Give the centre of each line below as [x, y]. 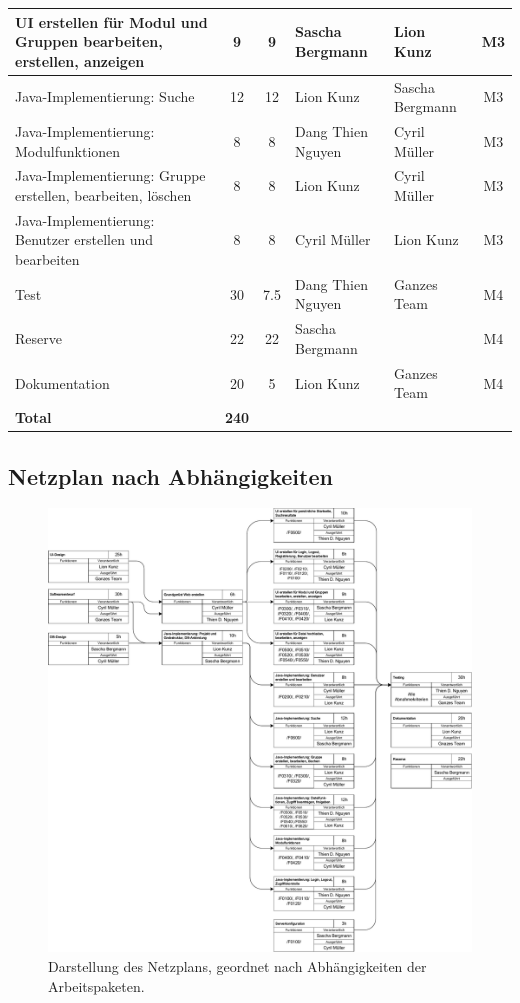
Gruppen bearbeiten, [89, 41]
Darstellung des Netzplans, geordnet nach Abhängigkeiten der [237, 966]
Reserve [38, 338]
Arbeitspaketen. [96, 985]
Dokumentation [62, 382]
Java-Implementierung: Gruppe [110, 175]
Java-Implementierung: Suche [105, 96]
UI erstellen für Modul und [111, 21]
